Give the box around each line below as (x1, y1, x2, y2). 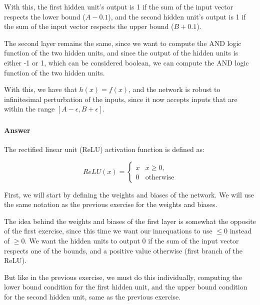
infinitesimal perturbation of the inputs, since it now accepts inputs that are (4, 93, 237, 104)
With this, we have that (4, 84, 77, 94)
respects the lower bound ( (4, 11, 85, 21)
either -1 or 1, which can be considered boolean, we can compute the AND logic (4, 57, 249, 67)
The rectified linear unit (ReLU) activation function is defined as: (4, 144, 204, 154)
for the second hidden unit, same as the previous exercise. (4, 291, 181, 301)
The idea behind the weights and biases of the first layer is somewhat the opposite (4, 215, 256, 226)
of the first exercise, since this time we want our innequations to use (4, 225, 212, 236)
